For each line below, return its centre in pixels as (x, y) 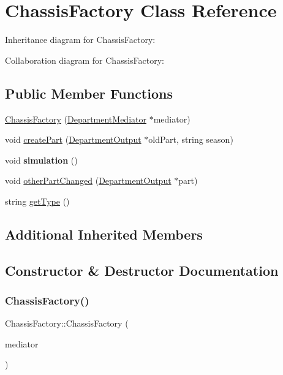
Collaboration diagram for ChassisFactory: (85, 60)
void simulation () (41, 160)
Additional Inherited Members (104, 234)
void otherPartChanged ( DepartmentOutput (88, 180)
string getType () (37, 201)
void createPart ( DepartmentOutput (73, 139)
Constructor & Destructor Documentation (142, 270)
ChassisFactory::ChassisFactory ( (67, 323)
